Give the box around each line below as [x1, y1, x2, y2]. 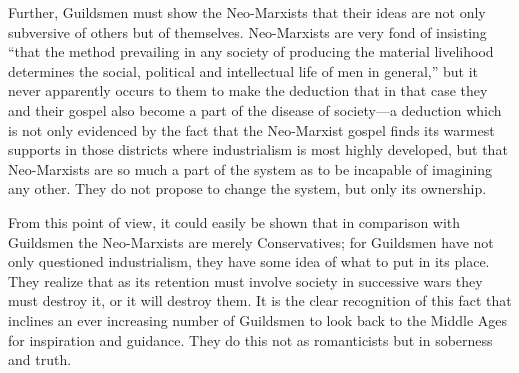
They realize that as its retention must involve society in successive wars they [8, 270, 483, 291]
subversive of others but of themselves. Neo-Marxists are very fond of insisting [8, 21, 487, 42]
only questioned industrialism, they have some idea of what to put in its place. [8, 251, 490, 272]
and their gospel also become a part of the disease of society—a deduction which [8, 99, 502, 120]
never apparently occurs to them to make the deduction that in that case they [8, 80, 488, 101]
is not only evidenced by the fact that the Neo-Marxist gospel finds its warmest [8, 119, 495, 140]
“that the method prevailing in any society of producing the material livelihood [8, 41, 494, 62]
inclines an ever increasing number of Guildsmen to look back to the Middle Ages [8, 309, 508, 330]
